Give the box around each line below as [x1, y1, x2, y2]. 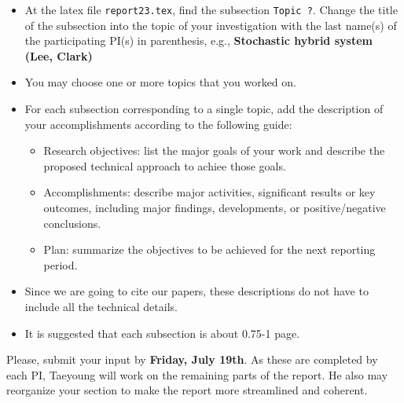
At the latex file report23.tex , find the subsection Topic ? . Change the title [24, 2, 398, 17]
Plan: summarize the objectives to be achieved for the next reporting [43, 241, 376, 258]
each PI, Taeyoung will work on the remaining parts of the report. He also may [6, 366, 388, 383]
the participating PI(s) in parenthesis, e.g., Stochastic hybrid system [24, 32, 373, 49]
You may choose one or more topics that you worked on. [24, 74, 296, 90]
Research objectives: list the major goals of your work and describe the [43, 142, 385, 159]
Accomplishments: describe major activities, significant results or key [43, 184, 376, 200]
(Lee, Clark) [24, 47, 93, 64]
